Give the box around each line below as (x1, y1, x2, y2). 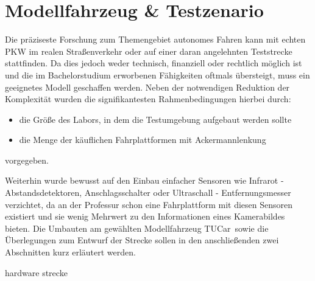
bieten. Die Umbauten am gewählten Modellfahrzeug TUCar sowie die (5, 221, 269, 234)
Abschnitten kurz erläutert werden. (5, 246, 136, 258)
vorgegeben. (5, 153, 49, 166)
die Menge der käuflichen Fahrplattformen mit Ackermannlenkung (19, 133, 266, 146)
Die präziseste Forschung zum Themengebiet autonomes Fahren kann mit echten (5, 33, 306, 46)
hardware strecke (5, 266, 68, 279)
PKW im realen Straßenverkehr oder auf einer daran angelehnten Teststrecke (5, 44, 292, 57)
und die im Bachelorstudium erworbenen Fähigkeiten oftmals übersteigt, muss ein (5, 68, 310, 81)
